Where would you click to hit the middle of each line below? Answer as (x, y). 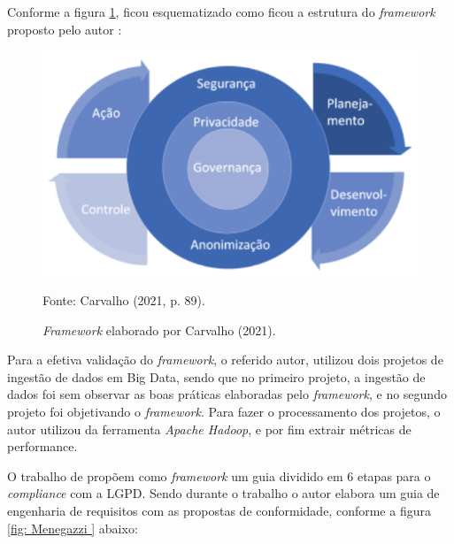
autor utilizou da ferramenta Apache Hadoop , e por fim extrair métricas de (209, 429)
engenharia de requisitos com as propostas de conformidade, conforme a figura (219, 510)
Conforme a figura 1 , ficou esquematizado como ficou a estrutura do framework (221, 11)
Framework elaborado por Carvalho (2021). (159, 329)
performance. (42, 446)
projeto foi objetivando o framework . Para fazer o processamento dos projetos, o (224, 411)
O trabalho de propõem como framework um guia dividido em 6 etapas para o (219, 475)
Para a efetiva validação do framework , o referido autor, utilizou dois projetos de (225, 360)
